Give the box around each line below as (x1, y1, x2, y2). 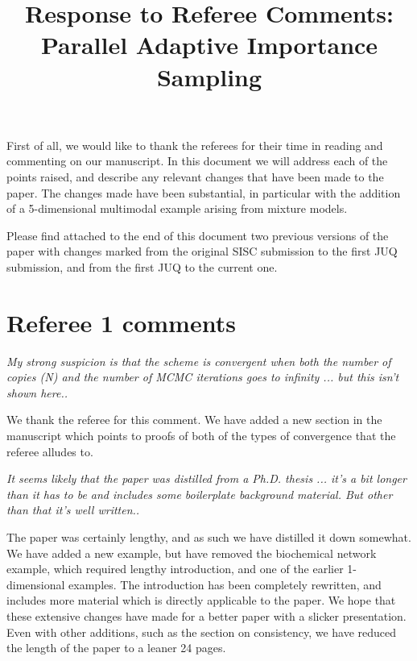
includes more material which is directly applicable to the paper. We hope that (6, 592, 396, 609)
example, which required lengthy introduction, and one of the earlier (6, 560, 344, 577)
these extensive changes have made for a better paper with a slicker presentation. (6, 607, 407, 624)
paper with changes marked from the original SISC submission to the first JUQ (6, 243, 398, 260)
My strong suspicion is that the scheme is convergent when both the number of (6, 352, 391, 369)
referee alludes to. (6, 443, 93, 459)
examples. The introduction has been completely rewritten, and (68, 576, 382, 592)
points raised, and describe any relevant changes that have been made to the (6, 168, 384, 185)
